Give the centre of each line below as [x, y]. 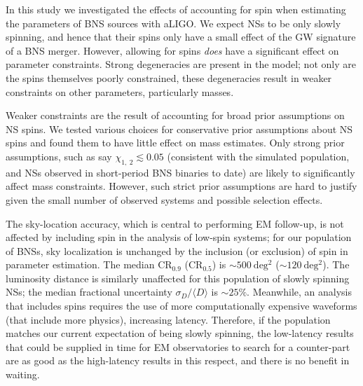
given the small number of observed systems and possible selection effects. [164, 199]
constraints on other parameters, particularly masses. [120, 91]
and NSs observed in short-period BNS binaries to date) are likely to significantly [180, 172]
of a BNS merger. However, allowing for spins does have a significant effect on [172, 50]
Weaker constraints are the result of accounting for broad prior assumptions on [175, 115]
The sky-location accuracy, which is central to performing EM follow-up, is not [175, 223]
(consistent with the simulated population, [258, 156]
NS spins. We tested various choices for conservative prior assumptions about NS [179, 129]
